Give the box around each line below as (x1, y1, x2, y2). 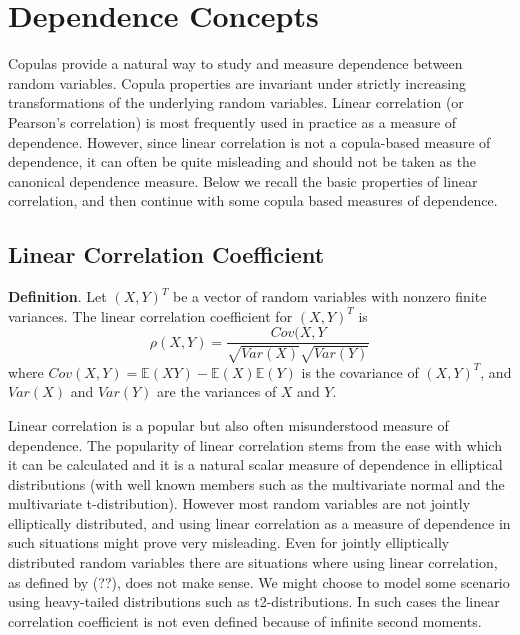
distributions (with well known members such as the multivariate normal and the (8, 473, 505, 494)
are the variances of (157, 381, 277, 402)
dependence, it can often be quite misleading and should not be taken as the (8, 151, 477, 172)
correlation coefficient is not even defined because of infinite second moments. (8, 610, 482, 631)
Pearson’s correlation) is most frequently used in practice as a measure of (8, 111, 457, 132)
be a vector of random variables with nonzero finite (173, 286, 487, 307)
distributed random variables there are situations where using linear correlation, (8, 552, 498, 573)
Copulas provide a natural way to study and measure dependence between (8, 53, 463, 74)
